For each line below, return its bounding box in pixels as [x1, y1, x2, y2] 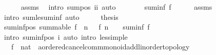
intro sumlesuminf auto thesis [4, 11, 119, 22]
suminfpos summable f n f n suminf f [4, 21, 150, 32]
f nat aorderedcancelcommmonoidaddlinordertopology [11, 41, 190, 52]
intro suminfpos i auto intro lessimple [4, 31, 128, 42]
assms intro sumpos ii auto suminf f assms [21, 2, 212, 12]
